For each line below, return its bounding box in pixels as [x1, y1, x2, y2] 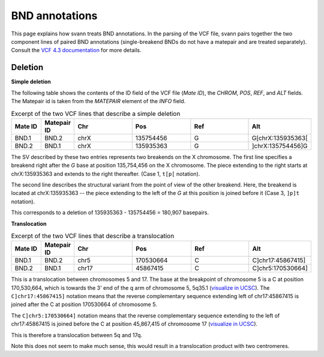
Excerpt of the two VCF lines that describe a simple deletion [11, 109, 181, 118]
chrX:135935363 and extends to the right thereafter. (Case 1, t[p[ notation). [11, 170, 200, 177]
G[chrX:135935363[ [251, 134, 308, 142]
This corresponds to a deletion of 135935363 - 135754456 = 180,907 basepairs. [11, 209, 209, 216]
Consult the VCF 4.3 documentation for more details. [11, 47, 142, 54]
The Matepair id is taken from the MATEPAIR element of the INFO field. [11, 98, 186, 105]
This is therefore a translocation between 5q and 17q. [11, 331, 143, 338]
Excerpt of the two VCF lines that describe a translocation [11, 232, 175, 240]
